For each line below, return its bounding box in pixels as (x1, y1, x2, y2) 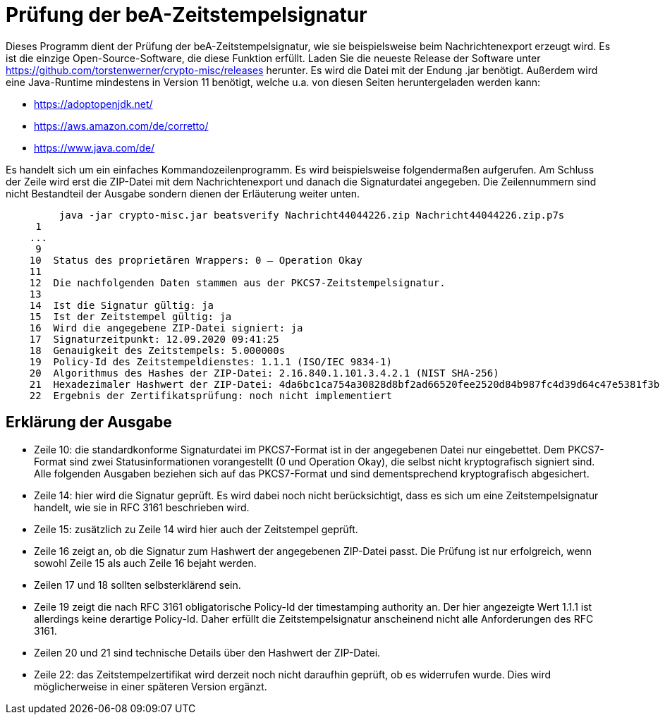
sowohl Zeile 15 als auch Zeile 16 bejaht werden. (34, 556, 257, 569)
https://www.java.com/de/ (34, 141, 155, 154)
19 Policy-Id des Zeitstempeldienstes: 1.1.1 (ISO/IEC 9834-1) (29, 355, 392, 367)
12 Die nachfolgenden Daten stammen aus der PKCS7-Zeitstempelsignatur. (29, 276, 446, 288)
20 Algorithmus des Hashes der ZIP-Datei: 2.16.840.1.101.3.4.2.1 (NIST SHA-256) (29, 367, 499, 379)
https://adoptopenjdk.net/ (34, 97, 153, 110)
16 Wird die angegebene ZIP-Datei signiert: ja (29, 322, 303, 334)
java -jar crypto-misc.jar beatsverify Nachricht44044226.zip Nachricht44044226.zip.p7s (59, 209, 565, 221)
